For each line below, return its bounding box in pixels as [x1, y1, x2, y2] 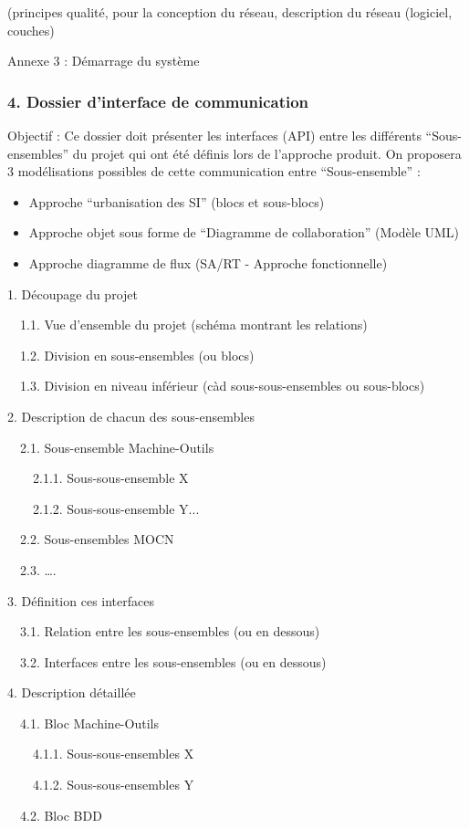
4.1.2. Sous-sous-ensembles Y [32, 775, 194, 794]
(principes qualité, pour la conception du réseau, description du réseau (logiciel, [7, 3, 453, 21]
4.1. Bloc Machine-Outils [19, 713, 159, 732]
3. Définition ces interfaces [7, 591, 154, 610]
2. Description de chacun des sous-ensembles [7, 406, 255, 425]
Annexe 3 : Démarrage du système [7, 51, 200, 70]
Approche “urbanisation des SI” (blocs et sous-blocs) [28, 192, 325, 211]
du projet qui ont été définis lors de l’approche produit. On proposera [72, 143, 462, 162]
